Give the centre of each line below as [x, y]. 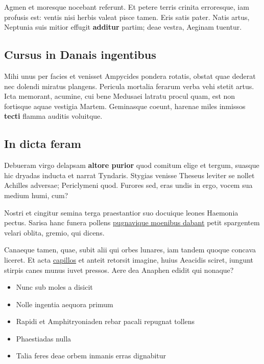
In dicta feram [43, 144]
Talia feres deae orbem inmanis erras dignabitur [91, 356]
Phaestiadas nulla [44, 338]
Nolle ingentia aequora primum [65, 304]
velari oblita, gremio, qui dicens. [54, 232]
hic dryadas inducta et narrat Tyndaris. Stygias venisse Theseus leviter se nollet [129, 175]
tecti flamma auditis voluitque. [53, 116]
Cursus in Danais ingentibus [80, 55]
